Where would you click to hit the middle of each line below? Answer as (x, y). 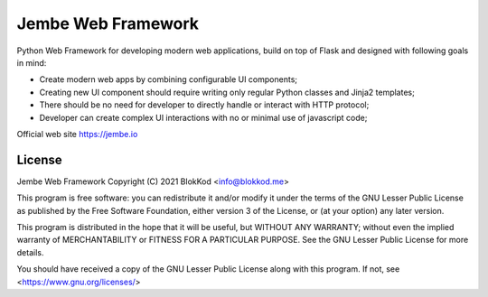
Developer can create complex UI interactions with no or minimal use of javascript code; (203, 117)
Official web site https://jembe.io (77, 134)
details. (30, 252)
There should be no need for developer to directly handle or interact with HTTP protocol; (204, 105)
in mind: (32, 62)
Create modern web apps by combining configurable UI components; (169, 79)
